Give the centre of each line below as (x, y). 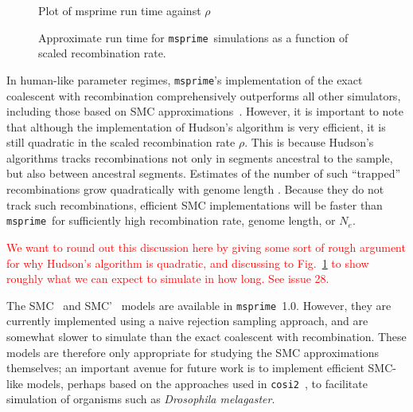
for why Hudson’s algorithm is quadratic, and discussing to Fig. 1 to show (188, 263)
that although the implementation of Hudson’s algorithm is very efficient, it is (196, 126)
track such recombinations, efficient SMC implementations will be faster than (195, 204)
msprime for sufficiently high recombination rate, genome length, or (171, 220)
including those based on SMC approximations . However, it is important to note (205, 111)
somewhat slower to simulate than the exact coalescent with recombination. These (206, 336)
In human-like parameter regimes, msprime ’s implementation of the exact (185, 79)
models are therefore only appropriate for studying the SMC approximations (193, 352)
